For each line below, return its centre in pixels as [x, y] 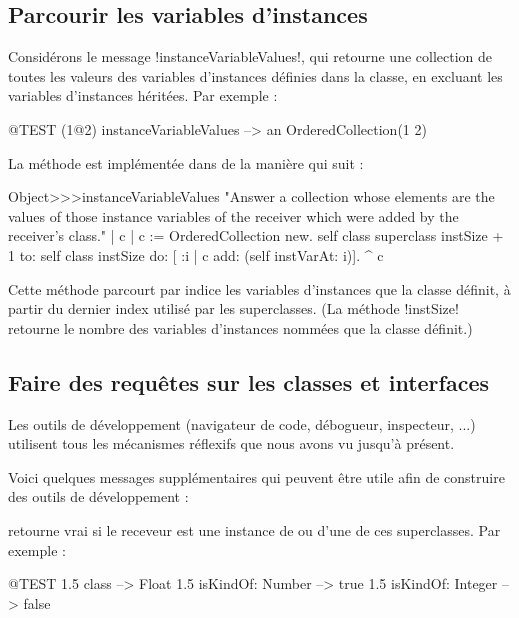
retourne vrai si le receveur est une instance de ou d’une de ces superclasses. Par [254, 529]
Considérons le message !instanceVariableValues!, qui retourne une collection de [250, 56]
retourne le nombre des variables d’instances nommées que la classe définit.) [240, 327]
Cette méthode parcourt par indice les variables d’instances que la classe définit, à [259, 288]
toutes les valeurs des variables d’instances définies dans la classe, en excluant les [255, 75]
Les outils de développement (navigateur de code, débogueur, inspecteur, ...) [242, 423]
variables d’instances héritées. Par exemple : [143, 95]
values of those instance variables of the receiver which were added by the [233, 215]
